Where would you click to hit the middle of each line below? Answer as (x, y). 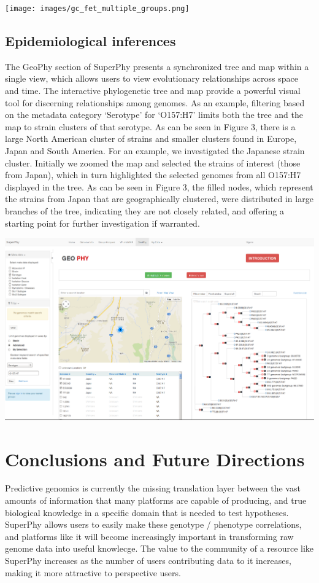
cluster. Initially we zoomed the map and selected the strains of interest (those (153, 162)
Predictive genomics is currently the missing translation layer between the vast (153, 488)
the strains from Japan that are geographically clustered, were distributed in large (159, 199)
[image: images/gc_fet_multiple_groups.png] (97, 9)
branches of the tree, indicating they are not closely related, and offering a (144, 210)
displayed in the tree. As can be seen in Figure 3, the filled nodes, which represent (159, 186)
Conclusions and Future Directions (155, 459)
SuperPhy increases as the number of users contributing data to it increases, (148, 561)
